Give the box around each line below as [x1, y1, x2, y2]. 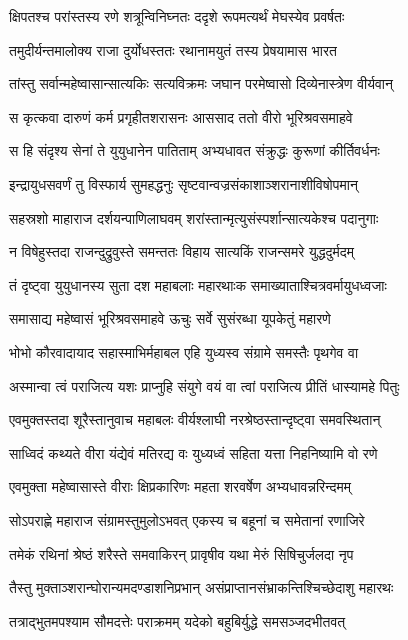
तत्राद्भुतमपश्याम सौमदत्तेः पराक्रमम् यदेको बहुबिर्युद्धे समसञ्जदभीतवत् [9, 610, 346, 631]
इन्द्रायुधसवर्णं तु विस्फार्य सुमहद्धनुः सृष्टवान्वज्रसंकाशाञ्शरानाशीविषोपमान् [9, 173, 358, 194]
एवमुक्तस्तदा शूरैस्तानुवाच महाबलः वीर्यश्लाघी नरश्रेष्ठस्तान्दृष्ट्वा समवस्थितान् [9, 409, 381, 430]
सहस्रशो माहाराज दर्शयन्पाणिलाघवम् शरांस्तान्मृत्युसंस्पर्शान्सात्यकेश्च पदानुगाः [9, 207, 379, 228]
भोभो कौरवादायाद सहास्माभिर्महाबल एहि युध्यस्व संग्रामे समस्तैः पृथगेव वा [9, 341, 359, 362]
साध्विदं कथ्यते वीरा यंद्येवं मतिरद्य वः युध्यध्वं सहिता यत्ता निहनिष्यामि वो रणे [9, 442, 378, 463]
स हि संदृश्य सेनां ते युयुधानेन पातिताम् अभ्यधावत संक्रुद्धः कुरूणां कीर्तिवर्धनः [9, 140, 380, 161]
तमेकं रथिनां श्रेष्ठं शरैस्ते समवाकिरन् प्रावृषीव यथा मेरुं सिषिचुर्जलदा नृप [9, 543, 354, 564]
